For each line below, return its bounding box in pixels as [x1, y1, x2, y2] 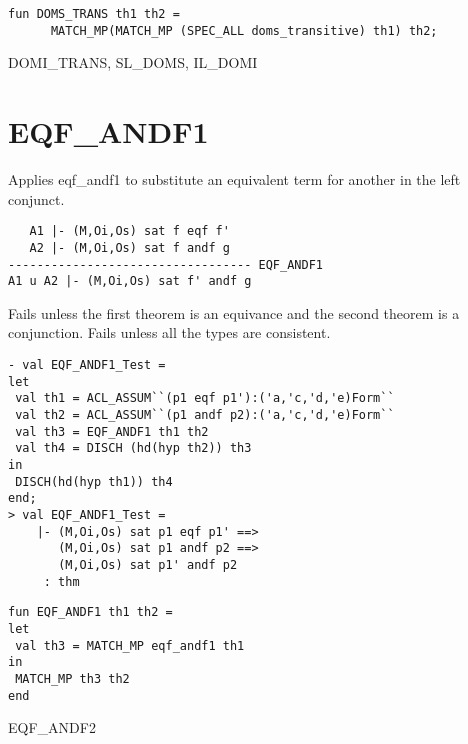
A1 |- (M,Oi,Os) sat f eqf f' [29, 224, 230, 239]
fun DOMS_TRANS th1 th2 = [8, 7, 180, 21]
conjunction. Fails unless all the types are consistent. [8, 322, 331, 343]
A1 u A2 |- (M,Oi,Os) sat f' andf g [8, 274, 252, 289]
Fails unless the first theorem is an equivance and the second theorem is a [8, 302, 460, 323]
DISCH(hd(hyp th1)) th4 [15, 474, 173, 489]
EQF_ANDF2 [8, 717, 96, 738]
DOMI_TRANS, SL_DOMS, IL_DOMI [8, 52, 258, 73]
